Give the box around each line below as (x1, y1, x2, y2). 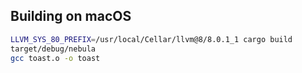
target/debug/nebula (10, 44, 97, 54)
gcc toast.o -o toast (10, 53, 101, 63)
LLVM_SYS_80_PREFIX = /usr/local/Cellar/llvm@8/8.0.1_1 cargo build (10, 34, 293, 44)
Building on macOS (10, 8, 132, 25)
